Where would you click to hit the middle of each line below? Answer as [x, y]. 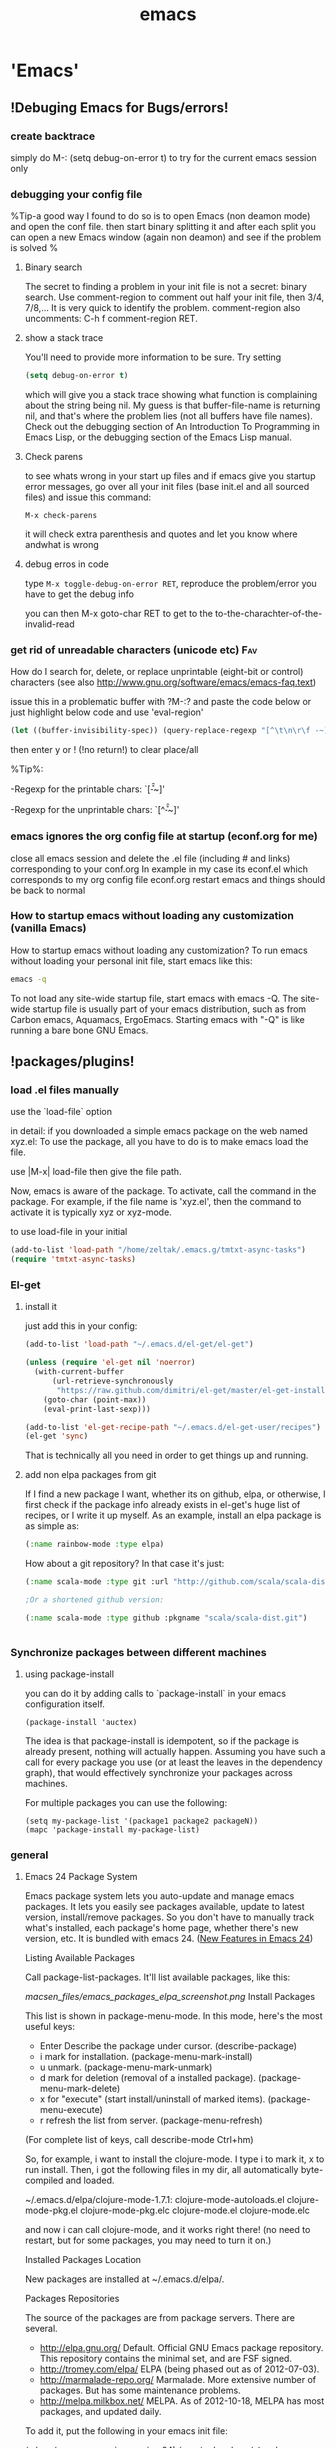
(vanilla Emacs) [48, 928]
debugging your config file [76, 194]
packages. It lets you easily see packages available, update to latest [164, 1907]
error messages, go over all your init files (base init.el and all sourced [167, 487]
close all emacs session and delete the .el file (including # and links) [150, 858]
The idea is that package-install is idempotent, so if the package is [162, 1741]
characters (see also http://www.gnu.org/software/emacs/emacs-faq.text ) [163, 682]
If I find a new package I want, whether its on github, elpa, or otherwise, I [175, 1494]
